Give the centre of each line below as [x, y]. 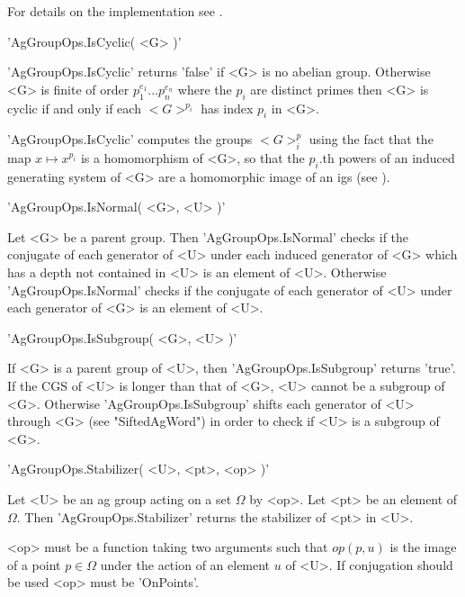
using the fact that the [371, 139]
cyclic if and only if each [74, 108]
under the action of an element [185, 564]
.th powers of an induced [387, 157]
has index [227, 108]
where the [205, 89]
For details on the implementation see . [115, 11]
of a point [34, 564]
